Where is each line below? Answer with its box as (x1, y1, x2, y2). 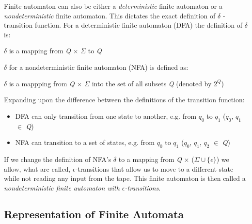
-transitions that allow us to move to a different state (75, 163, 234, 174)
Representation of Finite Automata (4, 206, 184, 221)
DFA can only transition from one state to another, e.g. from (15, 111, 197, 121)
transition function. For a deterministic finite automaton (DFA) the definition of (4, 20, 243, 30)
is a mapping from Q (9, 46, 71, 56)
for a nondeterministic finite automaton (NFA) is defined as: (9, 62, 189, 72)
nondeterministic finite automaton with (4, 182, 120, 192)
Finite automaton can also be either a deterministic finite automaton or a (4, 1, 222, 11)
